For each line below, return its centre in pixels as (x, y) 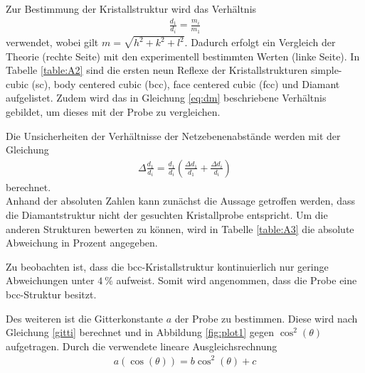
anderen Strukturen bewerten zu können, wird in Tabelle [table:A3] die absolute (180, 228)
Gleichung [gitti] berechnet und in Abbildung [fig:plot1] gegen (140, 332)
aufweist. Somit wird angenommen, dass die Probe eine (237, 280)
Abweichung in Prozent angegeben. (82, 243)
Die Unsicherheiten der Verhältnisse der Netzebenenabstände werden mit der (173, 135)
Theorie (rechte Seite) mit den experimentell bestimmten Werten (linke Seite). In (183, 56)
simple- (326, 70)
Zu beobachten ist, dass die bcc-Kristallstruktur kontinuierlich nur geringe (167, 266)
